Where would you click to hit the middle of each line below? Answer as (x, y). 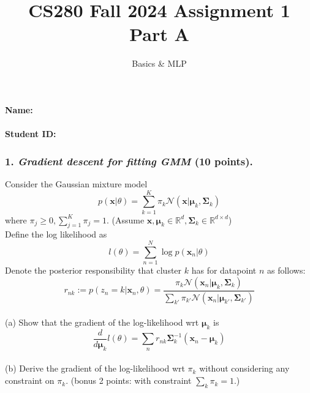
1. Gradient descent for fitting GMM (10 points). (129, 161)
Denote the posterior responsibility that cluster (93, 270)
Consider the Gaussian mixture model (76, 183)
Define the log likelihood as (56, 234)
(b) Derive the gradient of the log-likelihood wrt (95, 368)
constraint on (30, 380)
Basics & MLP (159, 63)
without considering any (244, 368)
